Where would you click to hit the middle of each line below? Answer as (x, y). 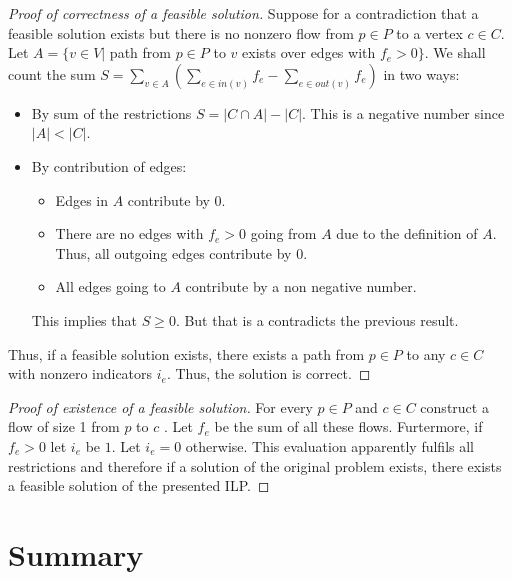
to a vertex (429, 32)
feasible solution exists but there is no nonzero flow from (181, 32)
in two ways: (421, 73)
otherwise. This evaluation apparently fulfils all (329, 445)
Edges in (81, 199)
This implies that (84, 319)
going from (283, 233)
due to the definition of (407, 233)
